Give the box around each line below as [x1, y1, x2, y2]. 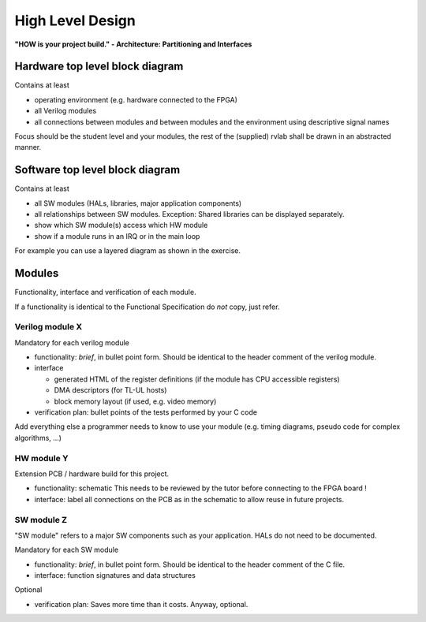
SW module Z [14, 514, 67, 525]
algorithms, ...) [14, 433, 62, 442]
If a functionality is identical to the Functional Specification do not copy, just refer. [14, 302, 280, 311]
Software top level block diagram [14, 163, 181, 177]
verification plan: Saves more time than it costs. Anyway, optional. [34, 599, 248, 609]
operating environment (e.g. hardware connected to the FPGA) [34, 95, 238, 104]
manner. [14, 143, 42, 152]
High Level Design [14, 12, 136, 29]
